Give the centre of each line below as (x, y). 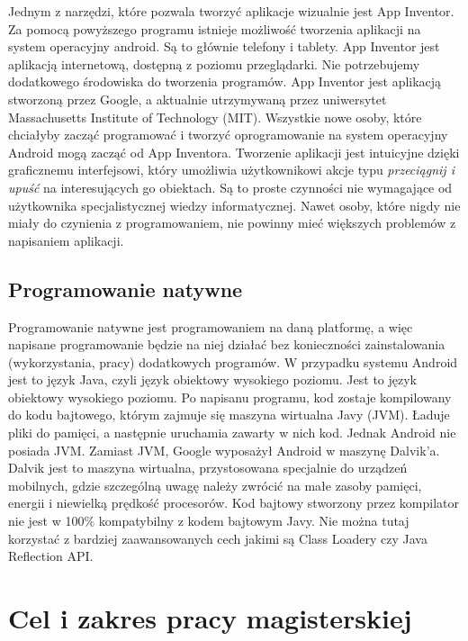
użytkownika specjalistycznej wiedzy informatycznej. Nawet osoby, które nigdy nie (234, 205)
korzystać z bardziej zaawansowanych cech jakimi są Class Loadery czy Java (218, 538)
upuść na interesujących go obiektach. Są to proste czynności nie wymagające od (230, 187)
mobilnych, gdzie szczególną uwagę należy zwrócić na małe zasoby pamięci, (215, 485)
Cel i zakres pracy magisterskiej (210, 618)
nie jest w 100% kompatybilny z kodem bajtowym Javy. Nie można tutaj (209, 521)
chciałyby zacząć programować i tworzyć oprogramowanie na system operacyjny (228, 135)
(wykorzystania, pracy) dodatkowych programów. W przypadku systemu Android (233, 361)
